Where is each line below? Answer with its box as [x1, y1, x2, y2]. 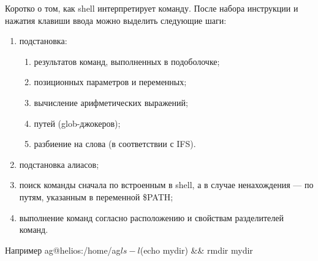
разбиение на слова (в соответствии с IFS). [34, 137, 196, 150]
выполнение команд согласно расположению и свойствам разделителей [19, 211, 284, 224]
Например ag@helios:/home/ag [5, 243, 121, 256]
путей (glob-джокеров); [34, 116, 121, 129]
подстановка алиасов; [19, 157, 99, 170]
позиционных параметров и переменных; [34, 75, 187, 88]
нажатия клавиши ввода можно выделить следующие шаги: [5, 13, 227, 26]
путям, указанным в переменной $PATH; [19, 190, 173, 203]
